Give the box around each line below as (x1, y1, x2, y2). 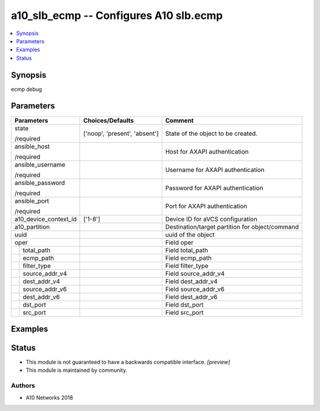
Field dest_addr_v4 (165, 277, 218, 285)
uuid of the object (165, 230, 215, 238)
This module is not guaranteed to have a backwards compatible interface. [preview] (25, 359, 231, 366)
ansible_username (14, 160, 66, 168)
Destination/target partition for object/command (165, 222, 299, 231)
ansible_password (14, 179, 65, 187)
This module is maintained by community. (25, 367, 127, 374)
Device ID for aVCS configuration (165, 215, 258, 223)
